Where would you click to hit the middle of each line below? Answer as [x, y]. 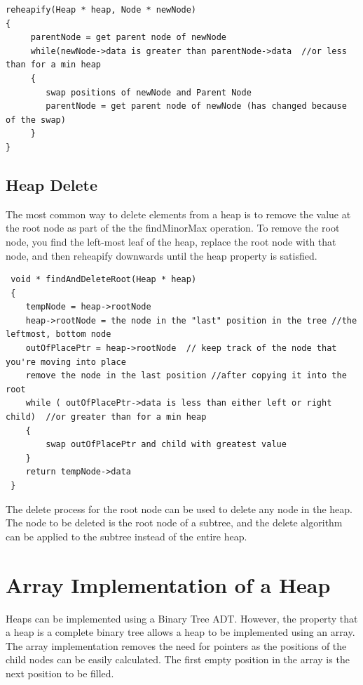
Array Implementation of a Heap [168, 584]
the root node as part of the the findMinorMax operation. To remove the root [173, 228]
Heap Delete [52, 184]
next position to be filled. [60, 673]
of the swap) [36, 120]
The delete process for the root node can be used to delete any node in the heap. [179, 508]
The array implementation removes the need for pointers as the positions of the [176, 645]
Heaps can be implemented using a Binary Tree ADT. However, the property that [182, 618]
